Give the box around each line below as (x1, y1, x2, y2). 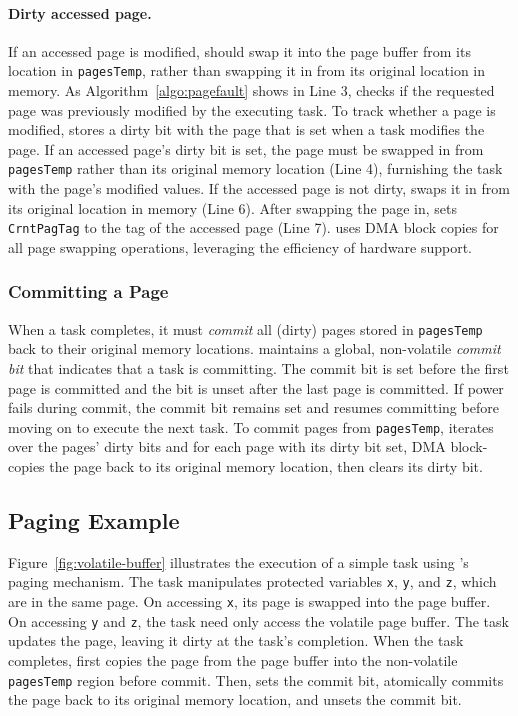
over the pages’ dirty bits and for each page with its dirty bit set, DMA (8, 436, 446, 457)
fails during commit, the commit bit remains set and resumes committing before (8, 397, 499, 418)
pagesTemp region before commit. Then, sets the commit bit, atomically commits (8, 669, 504, 690)
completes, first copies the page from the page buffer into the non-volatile (8, 649, 458, 670)
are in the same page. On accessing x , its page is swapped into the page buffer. (8, 591, 491, 612)
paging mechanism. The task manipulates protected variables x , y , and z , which (8, 571, 497, 592)
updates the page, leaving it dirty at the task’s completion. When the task (8, 630, 464, 651)
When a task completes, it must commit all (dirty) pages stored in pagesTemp (8, 318, 483, 339)
